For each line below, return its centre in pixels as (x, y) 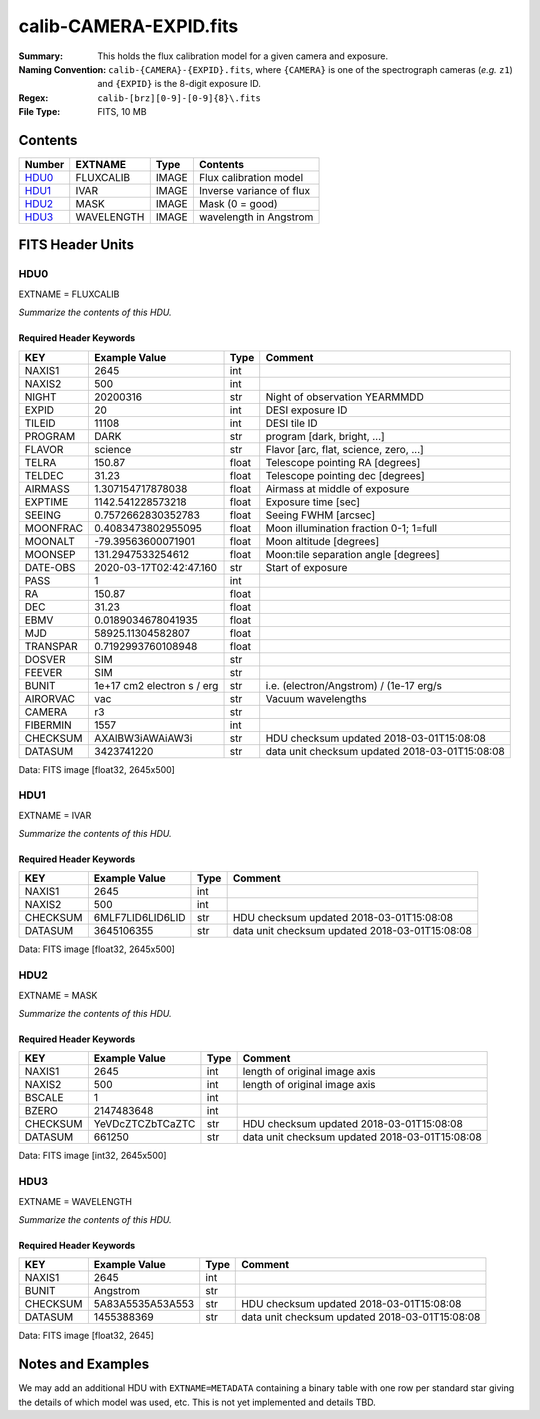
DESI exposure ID (306, 410)
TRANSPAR (51, 646)
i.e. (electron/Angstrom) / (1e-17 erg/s (354, 685)
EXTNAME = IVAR (55, 815)
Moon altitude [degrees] (322, 541)
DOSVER (45, 659)
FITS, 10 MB (122, 112)
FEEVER (43, 672)
